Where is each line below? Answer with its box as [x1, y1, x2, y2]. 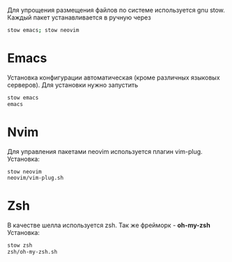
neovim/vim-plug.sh [7, 174, 64, 182]
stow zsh [7, 242, 33, 249]
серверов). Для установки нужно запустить [7, 80, 139, 89]
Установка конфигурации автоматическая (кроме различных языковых [7, 73, 221, 82]
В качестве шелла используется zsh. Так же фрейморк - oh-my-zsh [7, 221, 210, 229]
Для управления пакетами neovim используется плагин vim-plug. [7, 147, 203, 155]
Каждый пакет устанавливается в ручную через [7, 13, 151, 22]
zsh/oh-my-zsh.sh [7, 249, 58, 256]
